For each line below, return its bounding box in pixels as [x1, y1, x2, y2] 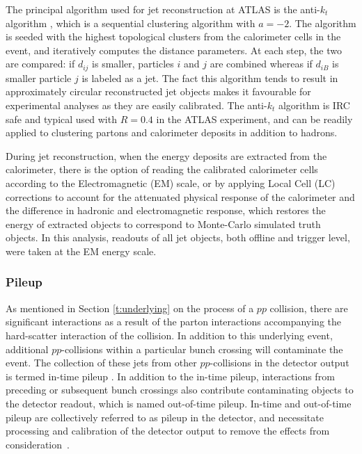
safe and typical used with [6, 111, 117, 126]
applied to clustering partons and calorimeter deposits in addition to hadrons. [6, 125, 338, 140]
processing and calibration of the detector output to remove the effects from [6, 423, 330, 438]
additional [6, 341, 49, 356]
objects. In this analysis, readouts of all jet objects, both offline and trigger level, [6, 230, 350, 245]
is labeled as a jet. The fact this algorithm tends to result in [81, 70, 338, 85]
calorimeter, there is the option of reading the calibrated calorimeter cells [6, 162, 318, 177]
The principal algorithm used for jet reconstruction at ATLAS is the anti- [6, 2, 320, 16]
